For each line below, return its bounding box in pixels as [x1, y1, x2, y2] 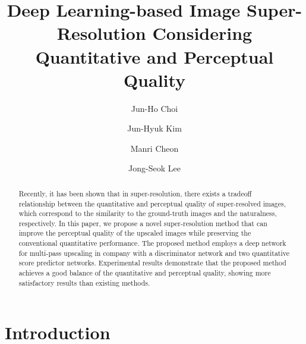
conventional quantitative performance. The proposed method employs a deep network [18, 238, 286, 248]
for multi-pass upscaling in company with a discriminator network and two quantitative [18, 248, 290, 258]
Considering [152, 21, 253, 45]
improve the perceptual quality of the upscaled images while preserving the [18, 228, 251, 238]
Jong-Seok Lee [128, 162, 181, 174]
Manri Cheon [130, 142, 179, 154]
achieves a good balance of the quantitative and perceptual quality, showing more [18, 268, 271, 278]
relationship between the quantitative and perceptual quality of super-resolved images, [18, 198, 286, 208]
